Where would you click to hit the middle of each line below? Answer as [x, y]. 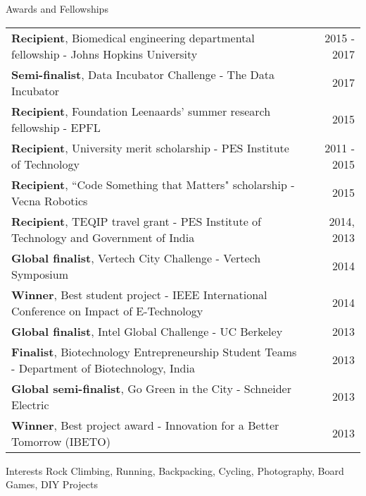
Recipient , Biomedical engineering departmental [133, 37]
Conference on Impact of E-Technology [107, 310]
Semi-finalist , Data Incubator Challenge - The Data [143, 74]
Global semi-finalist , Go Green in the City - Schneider [151, 388]
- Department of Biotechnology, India [103, 368]
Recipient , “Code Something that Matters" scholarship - [153, 184]
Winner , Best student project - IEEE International [139, 294]
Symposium [40, 274]
